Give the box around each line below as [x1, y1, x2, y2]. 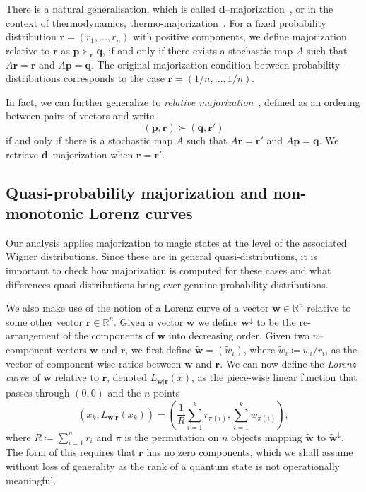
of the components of [63, 328, 154, 343]
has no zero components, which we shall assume [146, 445, 353, 459]
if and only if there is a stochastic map [6, 132, 173, 147]
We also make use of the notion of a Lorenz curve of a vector [6, 300, 269, 315]
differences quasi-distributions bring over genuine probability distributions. [6, 276, 329, 291]
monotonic [6, 201, 83, 223]
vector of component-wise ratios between [6, 356, 182, 370]
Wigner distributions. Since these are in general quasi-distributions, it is [6, 249, 317, 264]
